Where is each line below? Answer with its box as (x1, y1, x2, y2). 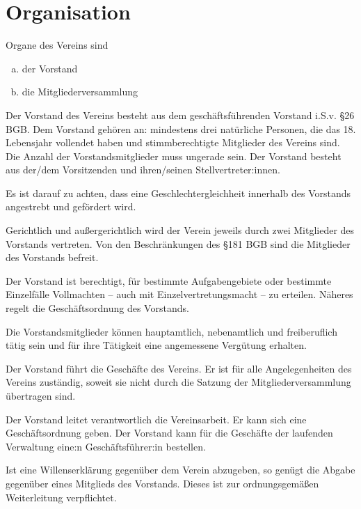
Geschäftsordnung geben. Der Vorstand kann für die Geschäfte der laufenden (6, 425, 333, 440)
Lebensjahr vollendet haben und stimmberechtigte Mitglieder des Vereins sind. (6, 135, 340, 150)
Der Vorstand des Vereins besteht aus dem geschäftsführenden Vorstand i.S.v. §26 (6, 107, 355, 122)
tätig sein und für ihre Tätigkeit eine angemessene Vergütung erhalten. (6, 338, 307, 352)
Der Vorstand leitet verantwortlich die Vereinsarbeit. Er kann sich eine (6, 412, 307, 426)
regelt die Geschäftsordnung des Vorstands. (6, 301, 189, 315)
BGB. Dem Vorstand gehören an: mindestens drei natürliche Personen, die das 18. (6, 121, 356, 136)
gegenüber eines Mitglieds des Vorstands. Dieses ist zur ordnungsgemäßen (6, 476, 319, 490)
